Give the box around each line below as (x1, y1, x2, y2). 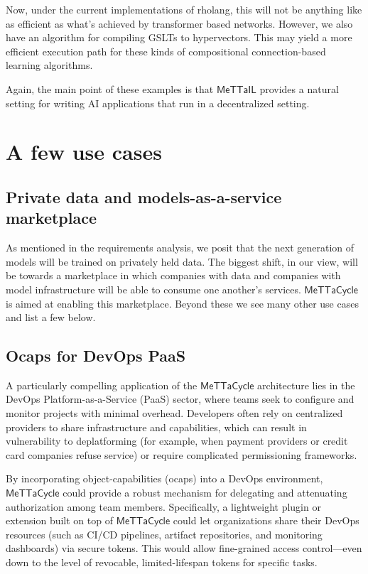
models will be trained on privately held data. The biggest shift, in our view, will (6, 254, 358, 269)
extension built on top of (6, 513, 113, 528)
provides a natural (259, 81, 339, 96)
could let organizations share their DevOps (173, 513, 359, 528)
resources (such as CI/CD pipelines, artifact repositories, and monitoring (6, 526, 323, 541)
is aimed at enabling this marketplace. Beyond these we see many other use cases (6, 296, 359, 310)
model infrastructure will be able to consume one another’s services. (6, 281, 301, 296)
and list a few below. (6, 310, 96, 325)
